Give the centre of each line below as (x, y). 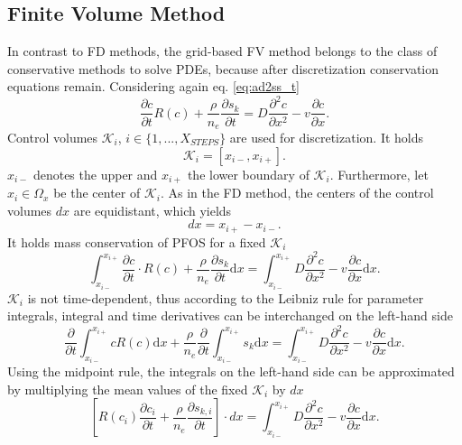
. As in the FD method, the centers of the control (297, 193)
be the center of (97, 193)
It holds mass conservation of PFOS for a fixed (137, 241)
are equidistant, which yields (152, 210)
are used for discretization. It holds (327, 137)
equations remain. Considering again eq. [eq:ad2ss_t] (153, 86)
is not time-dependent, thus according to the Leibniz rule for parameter (226, 297)
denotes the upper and (95, 174)
